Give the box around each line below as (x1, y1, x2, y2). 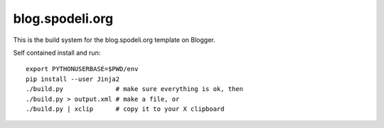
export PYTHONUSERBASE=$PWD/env (26, 65, 139, 73)
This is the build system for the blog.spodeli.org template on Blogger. (13, 36, 216, 44)
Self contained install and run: (13, 48, 101, 57)
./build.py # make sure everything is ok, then (26, 85, 243, 93)
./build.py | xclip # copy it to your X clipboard (26, 105, 225, 113)
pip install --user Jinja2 (26, 75, 120, 83)
